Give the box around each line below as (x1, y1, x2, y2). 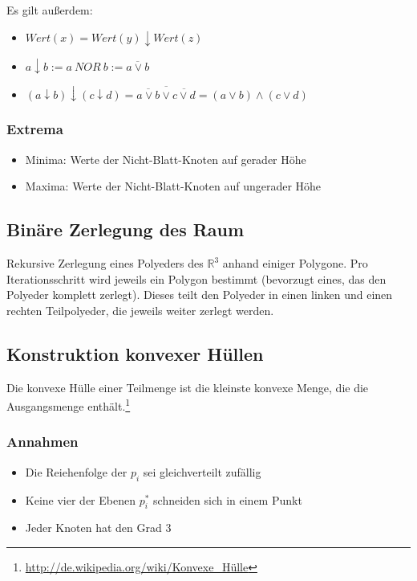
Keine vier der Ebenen (25, 491, 136, 508)
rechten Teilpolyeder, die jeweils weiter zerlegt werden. (6, 301, 274, 318)
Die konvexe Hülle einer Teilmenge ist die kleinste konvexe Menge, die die (6, 378, 369, 395)
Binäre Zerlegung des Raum (6, 217, 245, 242)
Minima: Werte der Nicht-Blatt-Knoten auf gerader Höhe (25, 150, 306, 167)
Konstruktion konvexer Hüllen (6, 341, 264, 366)
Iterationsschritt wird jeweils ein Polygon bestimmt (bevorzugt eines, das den (6, 270, 387, 287)
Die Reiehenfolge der (25, 463, 128, 480)
